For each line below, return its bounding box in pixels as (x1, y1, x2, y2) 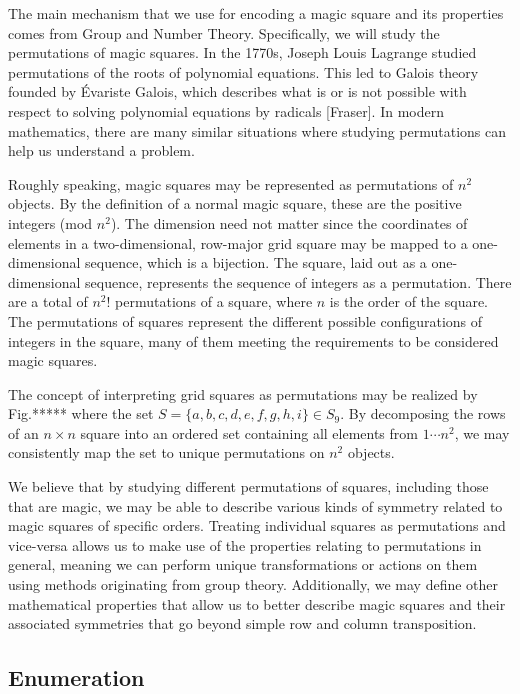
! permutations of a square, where (106, 291, 313, 312)
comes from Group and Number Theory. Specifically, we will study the (8, 22, 440, 43)
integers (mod (8, 212, 93, 233)
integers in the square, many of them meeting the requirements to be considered (8, 330, 499, 351)
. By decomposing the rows (340, 403, 506, 424)
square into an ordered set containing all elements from (80, 422, 418, 443)
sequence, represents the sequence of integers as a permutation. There (85, 271, 512, 292)
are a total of (8, 291, 88, 312)
